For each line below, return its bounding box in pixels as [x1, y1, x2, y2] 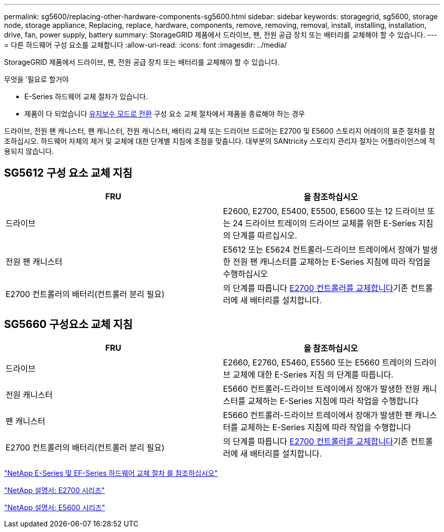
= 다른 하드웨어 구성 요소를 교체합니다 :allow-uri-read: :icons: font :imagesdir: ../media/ [4, 40, 287, 49]
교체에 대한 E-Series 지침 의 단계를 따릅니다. [233, 369, 394, 380]
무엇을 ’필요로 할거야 [4, 75, 69, 84]
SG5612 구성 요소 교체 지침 [4, 167, 132, 180]
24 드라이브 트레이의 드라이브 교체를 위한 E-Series [233, 218, 416, 228]
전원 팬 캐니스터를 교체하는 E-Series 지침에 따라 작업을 [233, 256, 431, 267]
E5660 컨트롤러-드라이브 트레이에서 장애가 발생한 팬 [223, 410, 413, 420]
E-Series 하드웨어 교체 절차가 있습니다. [24, 92, 148, 101]
